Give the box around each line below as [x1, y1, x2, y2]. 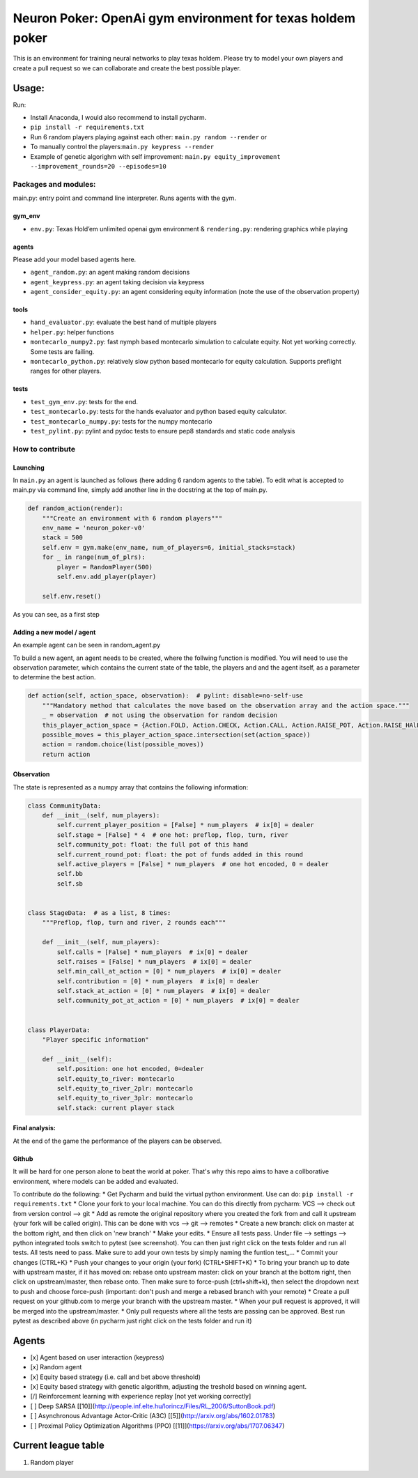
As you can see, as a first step [13, 610, 100, 618]
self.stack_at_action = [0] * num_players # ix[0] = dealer [56, 987, 270, 995]
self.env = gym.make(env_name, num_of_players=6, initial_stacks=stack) [42, 544, 296, 551]
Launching [13, 463, 45, 472]
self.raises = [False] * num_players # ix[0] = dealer [56, 957, 252, 965]
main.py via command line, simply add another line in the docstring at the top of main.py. [13, 486, 268, 494]
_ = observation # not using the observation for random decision [42, 711, 278, 719]
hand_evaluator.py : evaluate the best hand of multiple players [30, 318, 217, 327]
